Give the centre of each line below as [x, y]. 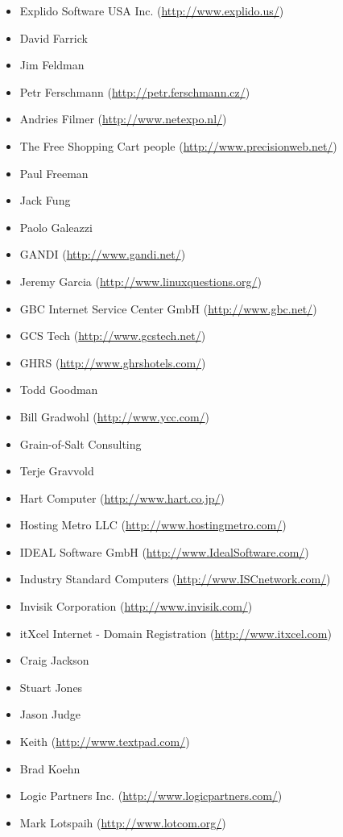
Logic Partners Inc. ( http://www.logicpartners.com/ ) [151, 796]
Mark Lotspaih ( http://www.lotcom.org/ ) [123, 822]
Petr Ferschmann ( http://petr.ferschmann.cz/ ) [135, 91]
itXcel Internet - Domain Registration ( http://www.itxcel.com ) [176, 633]
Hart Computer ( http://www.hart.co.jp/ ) [122, 497]
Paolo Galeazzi [56, 227]
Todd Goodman [59, 389]
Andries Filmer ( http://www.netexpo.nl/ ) [123, 119]
